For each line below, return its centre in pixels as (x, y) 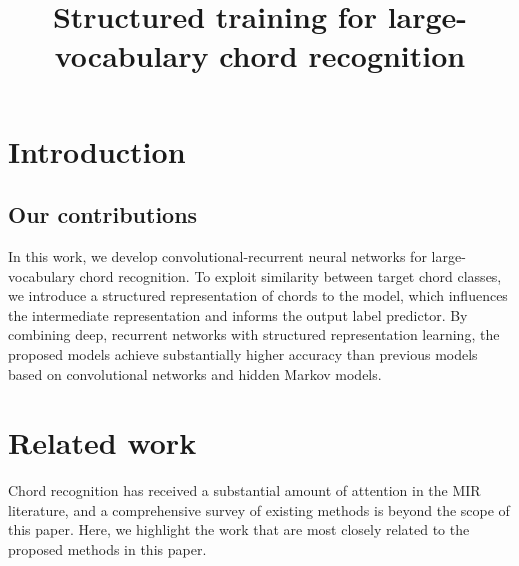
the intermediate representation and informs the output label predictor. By (238, 314)
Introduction (97, 150)
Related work (102, 442)
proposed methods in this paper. (107, 549)
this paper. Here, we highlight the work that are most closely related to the (239, 529)
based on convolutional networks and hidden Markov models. (195, 373)
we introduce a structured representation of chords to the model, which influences (258, 295)
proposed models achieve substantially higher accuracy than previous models (243, 353)
